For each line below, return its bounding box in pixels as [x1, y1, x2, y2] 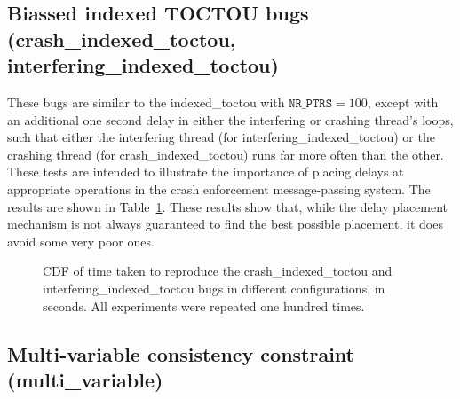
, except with [367, 92, 439, 111]
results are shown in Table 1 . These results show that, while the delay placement [7, 197, 448, 215]
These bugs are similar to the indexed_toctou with [7, 92, 285, 111]
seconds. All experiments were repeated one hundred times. [43, 296, 365, 315]
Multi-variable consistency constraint [7, 340, 354, 367]
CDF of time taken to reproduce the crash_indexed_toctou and [43, 262, 393, 280]
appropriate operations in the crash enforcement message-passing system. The [7, 179, 431, 198]
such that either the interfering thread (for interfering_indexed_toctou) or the [7, 128, 435, 146]
